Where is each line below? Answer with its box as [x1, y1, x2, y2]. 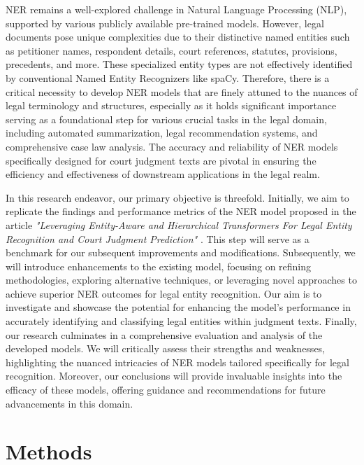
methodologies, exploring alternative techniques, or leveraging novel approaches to [6, 272, 357, 287]
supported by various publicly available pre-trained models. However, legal [6, 15, 324, 30]
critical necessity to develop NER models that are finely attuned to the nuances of [6, 84, 358, 99]
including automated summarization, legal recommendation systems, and [6, 125, 318, 140]
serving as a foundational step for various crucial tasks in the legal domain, [6, 111, 327, 126]
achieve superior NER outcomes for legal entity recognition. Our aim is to [6, 286, 322, 300]
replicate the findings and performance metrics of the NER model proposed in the [6, 204, 356, 218]
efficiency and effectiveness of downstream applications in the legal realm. [6, 167, 320, 181]
